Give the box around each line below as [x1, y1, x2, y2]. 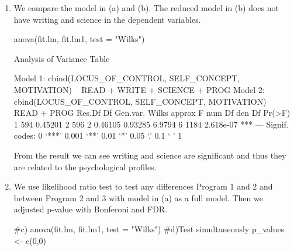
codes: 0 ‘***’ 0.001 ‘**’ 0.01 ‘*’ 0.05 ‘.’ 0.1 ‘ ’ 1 [13, 129, 182, 142]
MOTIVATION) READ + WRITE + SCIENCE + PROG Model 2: [13, 83, 265, 95]
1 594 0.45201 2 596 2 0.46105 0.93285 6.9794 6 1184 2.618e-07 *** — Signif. [13, 118, 289, 130]
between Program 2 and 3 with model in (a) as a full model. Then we [13, 191, 263, 204]
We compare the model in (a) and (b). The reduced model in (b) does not [13, 2, 279, 13]
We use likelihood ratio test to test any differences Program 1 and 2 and [13, 180, 273, 192]
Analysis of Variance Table [13, 52, 110, 64]
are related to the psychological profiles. [13, 160, 157, 173]
